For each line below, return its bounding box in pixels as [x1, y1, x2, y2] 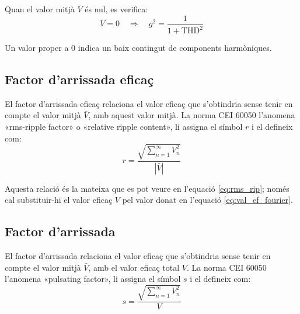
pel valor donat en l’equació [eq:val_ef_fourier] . [122, 194, 293, 206]
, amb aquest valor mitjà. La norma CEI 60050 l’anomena [88, 109, 295, 121]
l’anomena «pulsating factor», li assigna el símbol [5, 272, 181, 285]
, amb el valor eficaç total [88, 261, 180, 273]
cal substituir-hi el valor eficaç [5, 194, 113, 206]
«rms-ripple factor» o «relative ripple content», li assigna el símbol [5, 120, 243, 132]
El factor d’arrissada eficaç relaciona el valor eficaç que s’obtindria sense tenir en [5, 97, 293, 109]
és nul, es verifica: [85, 3, 148, 15]
